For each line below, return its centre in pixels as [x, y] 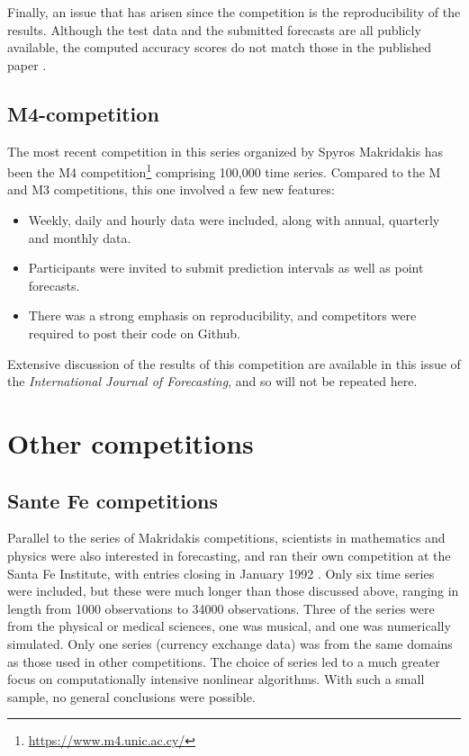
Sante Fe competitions [113, 500]
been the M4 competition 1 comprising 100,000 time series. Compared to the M [224, 171]
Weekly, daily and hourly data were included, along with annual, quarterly [234, 220]
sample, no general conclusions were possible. [131, 696]
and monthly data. [80, 237]
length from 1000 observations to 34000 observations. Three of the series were [221, 608]
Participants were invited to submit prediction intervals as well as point [226, 268]
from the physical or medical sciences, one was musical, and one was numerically [229, 626]
